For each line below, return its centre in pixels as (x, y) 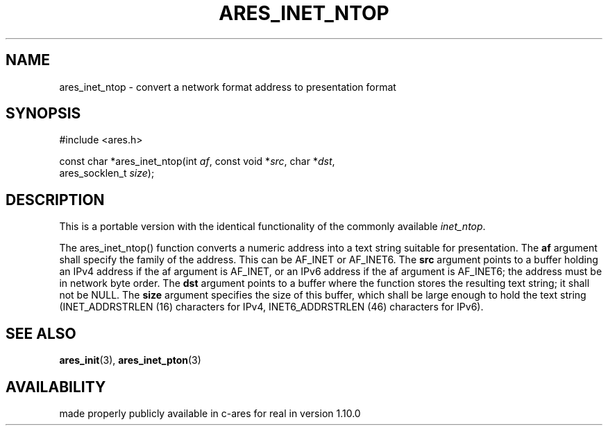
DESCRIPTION (55, 200)
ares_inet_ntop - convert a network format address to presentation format (228, 87)
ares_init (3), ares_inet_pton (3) (130, 360)
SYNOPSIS (43, 114)
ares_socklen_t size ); (107, 173)
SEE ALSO (41, 333)
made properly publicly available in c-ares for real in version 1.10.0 (210, 413)
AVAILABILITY (56, 387)
